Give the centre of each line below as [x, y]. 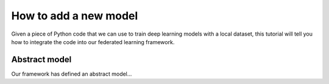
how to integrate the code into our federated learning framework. [93, 42]
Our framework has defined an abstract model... [72, 74]
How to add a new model [75, 16]
